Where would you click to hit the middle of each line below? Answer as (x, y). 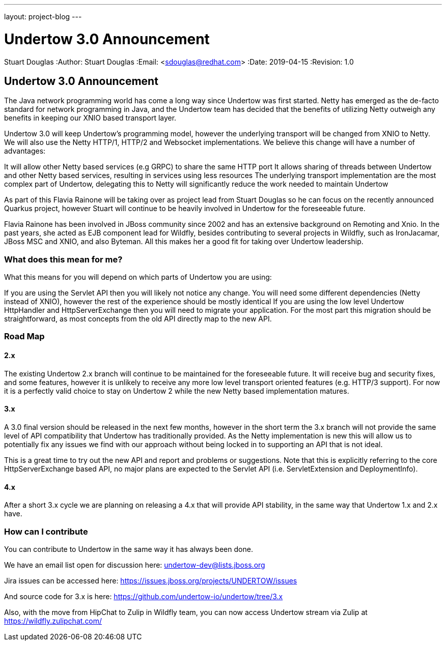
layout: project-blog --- (43, 17)
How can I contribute (46, 531)
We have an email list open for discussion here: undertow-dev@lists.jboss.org (135, 565)
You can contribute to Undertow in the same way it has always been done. (129, 549)
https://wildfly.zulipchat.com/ (53, 621)
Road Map (24, 336)
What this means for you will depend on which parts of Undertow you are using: (138, 277)
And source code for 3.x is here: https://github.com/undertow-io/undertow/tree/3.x (144, 596)
